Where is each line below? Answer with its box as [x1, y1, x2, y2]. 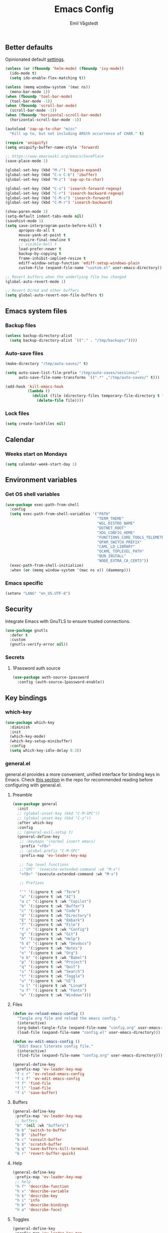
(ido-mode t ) [9, 71, 37, 76]
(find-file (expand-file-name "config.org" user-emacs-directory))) [17, 1053, 163, 1058]
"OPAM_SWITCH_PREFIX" [96, 540, 142, 545]
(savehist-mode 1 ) [5, 219, 43, 224]
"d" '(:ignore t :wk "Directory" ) [19, 913, 91, 918]
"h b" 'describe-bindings [14, 1203, 69, 1208]
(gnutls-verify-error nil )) [9, 642, 68, 647]
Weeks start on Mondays [5, 450, 67, 457]
